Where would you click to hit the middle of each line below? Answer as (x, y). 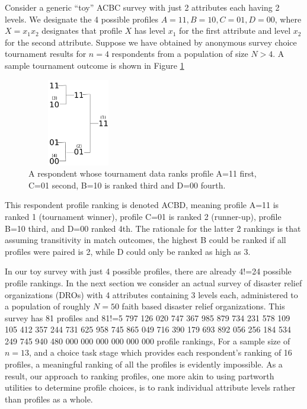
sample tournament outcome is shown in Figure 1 (95, 65)
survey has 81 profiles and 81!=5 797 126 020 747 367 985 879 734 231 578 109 (148, 317)
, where (288, 19)
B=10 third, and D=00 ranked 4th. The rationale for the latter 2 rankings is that (153, 228)
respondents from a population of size (180, 54)
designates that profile (82, 31)
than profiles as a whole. (49, 399)
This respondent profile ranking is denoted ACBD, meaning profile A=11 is (142, 205)
